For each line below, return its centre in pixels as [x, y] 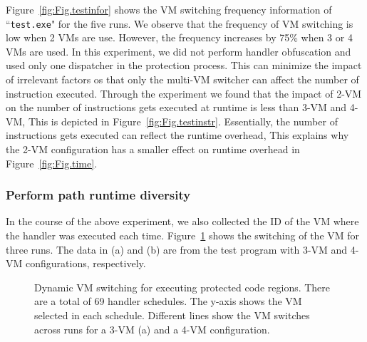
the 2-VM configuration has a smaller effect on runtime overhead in [153, 149]
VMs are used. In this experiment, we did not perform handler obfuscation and [179, 51]
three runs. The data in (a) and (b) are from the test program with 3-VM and [177, 249]
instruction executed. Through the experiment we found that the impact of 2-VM [184, 93]
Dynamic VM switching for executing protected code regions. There [182, 287]
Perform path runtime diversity [98, 195]
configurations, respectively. [86, 263]
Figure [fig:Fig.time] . [52, 163]
